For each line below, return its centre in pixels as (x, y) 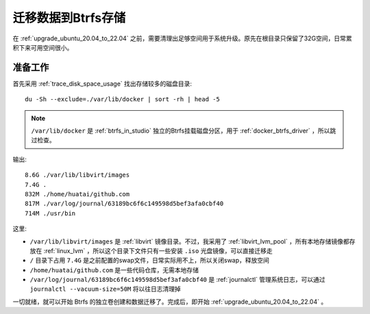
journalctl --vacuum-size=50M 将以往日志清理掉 (105, 289)
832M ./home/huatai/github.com (77, 194)
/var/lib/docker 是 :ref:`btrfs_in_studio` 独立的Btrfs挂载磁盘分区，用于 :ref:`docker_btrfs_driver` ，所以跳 (184, 131)
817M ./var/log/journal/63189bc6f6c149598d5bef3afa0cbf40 (124, 204)
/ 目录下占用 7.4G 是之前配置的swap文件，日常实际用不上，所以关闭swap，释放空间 (150, 261)
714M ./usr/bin (50, 213)
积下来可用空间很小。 (43, 47)
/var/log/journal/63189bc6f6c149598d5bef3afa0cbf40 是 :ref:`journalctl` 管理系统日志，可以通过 (177, 280)
